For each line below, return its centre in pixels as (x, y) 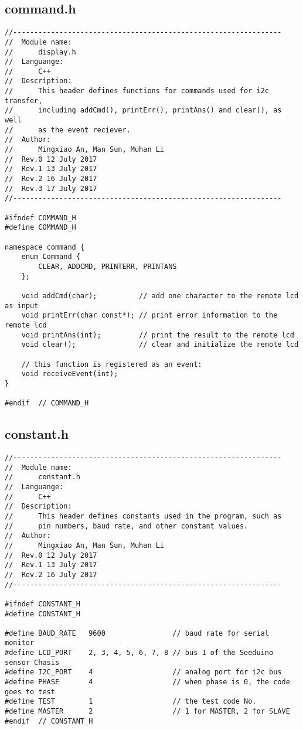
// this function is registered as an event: (112, 364)
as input (22, 306)
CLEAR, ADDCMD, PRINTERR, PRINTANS (108, 266)
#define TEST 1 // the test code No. (131, 702)
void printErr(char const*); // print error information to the (149, 315)
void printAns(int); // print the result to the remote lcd (158, 335)
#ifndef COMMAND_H (40, 218)
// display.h (40, 52)
